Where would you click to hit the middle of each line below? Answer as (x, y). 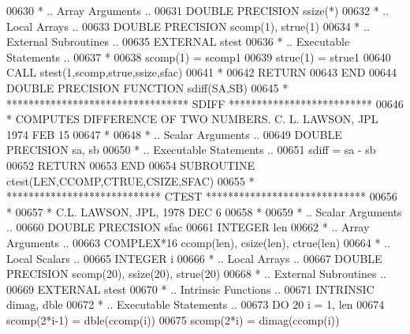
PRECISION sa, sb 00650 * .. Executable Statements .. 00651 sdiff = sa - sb (191, 150)
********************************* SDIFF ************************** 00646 (205, 103)
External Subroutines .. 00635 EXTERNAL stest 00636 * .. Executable (178, 41)
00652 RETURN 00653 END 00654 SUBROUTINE (131, 165)
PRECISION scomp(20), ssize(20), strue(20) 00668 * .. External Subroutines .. (196, 274)
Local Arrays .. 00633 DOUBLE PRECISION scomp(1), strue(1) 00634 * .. (188, 26)
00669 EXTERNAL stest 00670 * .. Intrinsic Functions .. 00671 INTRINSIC (190, 289)
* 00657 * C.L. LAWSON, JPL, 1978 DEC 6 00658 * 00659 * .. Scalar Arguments (204, 211)
